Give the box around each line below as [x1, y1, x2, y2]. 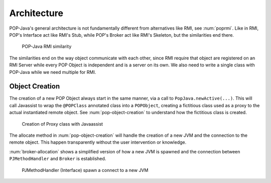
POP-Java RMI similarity [22, 43, 72, 50]
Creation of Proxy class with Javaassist [22, 121, 103, 127]
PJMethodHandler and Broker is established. [9, 156, 106, 162]
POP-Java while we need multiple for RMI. [9, 69, 96, 75]
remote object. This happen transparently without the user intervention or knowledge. [9, 139, 187, 145]
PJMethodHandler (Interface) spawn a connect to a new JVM [22, 167, 149, 173]
